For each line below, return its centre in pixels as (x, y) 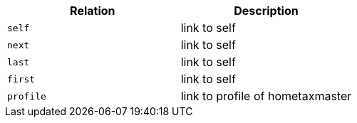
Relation (93, 11)
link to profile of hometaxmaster (266, 96)
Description (266, 11)
